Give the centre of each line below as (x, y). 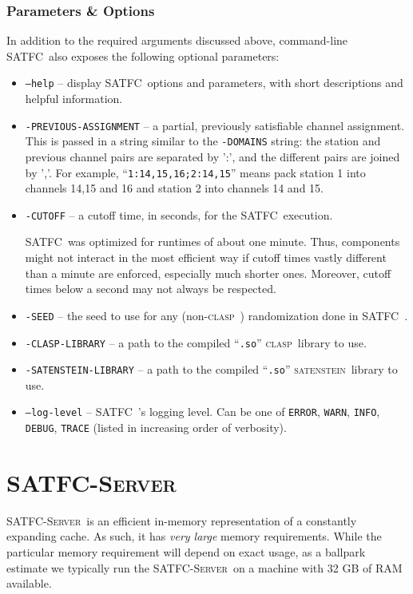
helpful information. (74, 99)
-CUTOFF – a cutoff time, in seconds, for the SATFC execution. (179, 214)
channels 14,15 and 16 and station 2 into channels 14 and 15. (174, 188)
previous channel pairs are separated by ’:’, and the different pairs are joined (212, 156)
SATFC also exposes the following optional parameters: (143, 55)
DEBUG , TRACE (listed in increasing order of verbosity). (156, 428)
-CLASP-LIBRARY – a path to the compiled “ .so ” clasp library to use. (196, 342)
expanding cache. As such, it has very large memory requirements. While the (194, 536)
